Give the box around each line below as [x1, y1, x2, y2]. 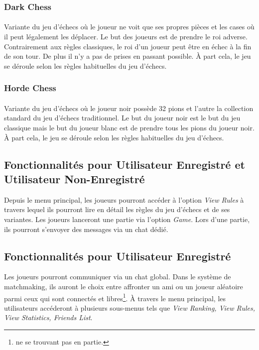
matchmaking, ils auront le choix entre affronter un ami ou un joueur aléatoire [4, 281, 243, 291]
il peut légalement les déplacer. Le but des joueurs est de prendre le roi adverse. [4, 31, 248, 42]
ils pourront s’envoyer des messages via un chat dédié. [4, 224, 168, 234]
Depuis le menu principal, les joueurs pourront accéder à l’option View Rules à [4, 194, 244, 205]
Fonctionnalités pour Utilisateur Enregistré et [4, 156, 245, 172]
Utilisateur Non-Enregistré [4, 171, 145, 186]
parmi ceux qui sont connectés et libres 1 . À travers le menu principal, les [4, 291, 226, 303]
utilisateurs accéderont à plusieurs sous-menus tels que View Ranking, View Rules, [4, 302, 255, 313]
